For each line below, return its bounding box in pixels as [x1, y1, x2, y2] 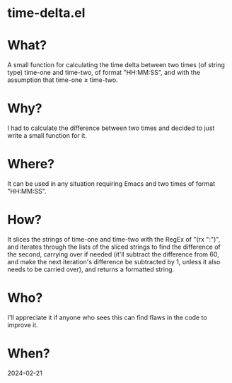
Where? [7, 156, 55, 172]
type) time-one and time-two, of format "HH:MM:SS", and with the [7, 69, 200, 77]
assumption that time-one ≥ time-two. [7, 76, 118, 84]
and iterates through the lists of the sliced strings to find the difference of [7, 242, 221, 251]
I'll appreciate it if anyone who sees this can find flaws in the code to [7, 313, 207, 322]
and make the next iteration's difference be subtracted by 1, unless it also [7, 257, 221, 266]
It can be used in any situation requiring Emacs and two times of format [7, 179, 216, 188]
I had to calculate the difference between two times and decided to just [7, 124, 215, 132]
